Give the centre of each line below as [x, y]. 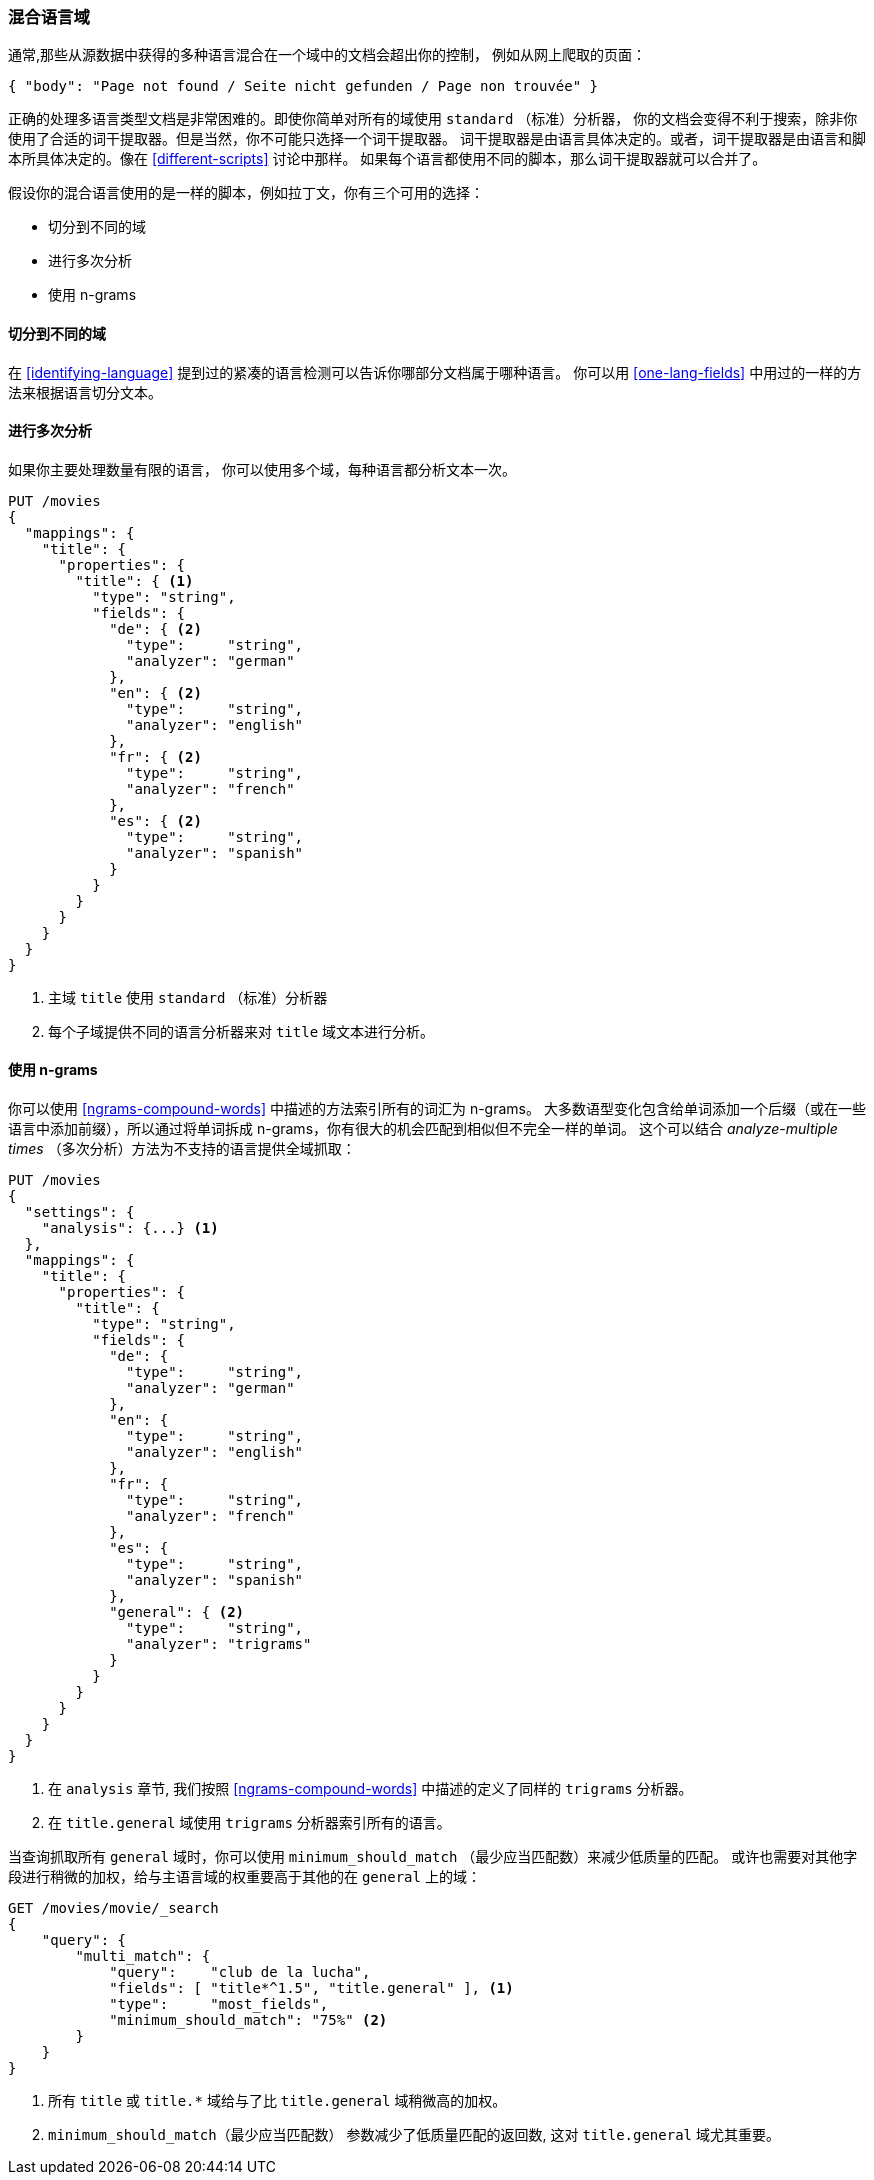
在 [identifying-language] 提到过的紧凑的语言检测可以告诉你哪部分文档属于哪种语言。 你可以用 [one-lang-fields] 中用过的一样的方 [435, 372]
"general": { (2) [177, 1612]
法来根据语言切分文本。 [85, 392]
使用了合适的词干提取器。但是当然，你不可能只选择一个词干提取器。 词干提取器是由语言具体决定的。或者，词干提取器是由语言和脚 [437, 139]
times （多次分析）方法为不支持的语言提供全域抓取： [182, 1149]
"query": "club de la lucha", [240, 1972]
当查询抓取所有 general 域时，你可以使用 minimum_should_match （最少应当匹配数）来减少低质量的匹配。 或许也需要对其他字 [433, 1857]
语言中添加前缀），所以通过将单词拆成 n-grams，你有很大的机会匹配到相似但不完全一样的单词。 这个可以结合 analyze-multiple [423, 1129]
